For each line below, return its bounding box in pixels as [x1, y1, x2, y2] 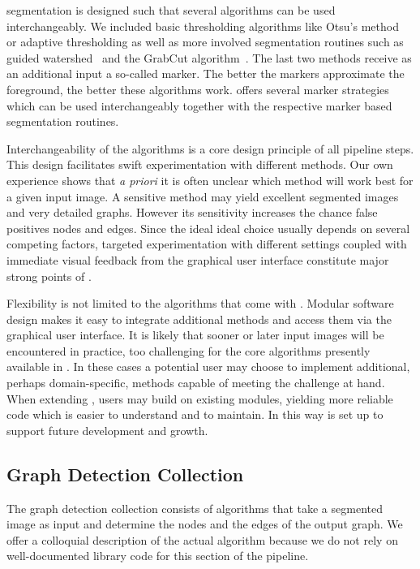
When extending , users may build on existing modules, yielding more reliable [6, 390, 393, 407]
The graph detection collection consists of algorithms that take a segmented [6, 499, 383, 516]
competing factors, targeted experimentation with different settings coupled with [6, 235, 407, 252]
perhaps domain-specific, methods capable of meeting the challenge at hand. [6, 374, 385, 391]
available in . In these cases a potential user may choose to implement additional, [6, 358, 410, 375]
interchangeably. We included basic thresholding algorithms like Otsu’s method [6, 17, 399, 34]
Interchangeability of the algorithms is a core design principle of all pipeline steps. [6, 140, 414, 157]
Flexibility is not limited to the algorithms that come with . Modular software [6, 295, 394, 312]
